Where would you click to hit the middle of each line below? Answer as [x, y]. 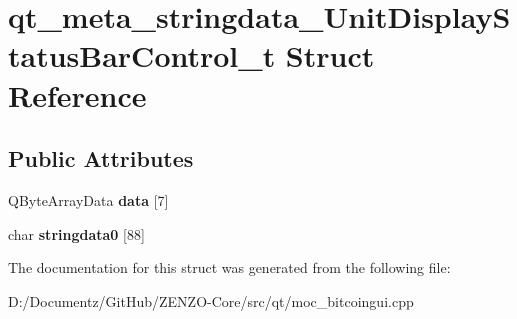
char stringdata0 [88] [76, 233]
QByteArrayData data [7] [88, 199]
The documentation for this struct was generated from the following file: [229, 267]
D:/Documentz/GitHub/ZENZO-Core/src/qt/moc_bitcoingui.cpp [211, 300]
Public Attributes [101, 158]
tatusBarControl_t [142, 55]
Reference [77, 94]
